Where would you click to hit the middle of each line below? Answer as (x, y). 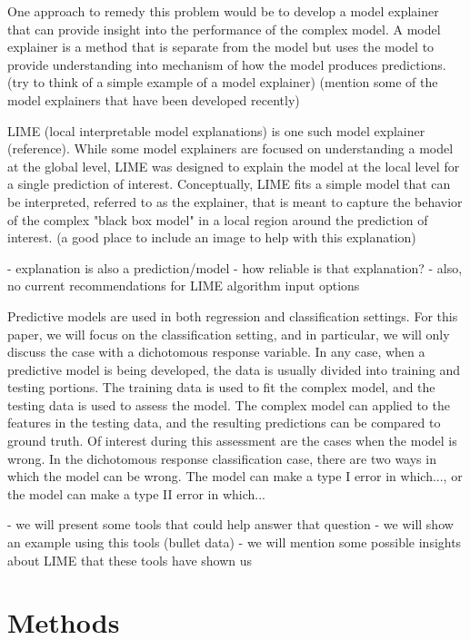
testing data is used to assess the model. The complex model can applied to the (229, 404)
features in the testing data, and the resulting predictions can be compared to (224, 423)
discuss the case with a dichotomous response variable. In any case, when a (216, 352)
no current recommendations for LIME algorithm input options (184, 286)
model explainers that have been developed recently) (154, 99)
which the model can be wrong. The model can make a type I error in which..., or (235, 476)
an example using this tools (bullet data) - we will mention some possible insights (235, 542)
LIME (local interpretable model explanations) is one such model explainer (216, 130)
